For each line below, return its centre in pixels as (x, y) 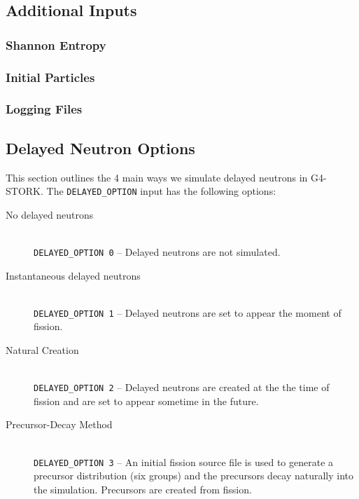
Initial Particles (50, 77)
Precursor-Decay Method (59, 424)
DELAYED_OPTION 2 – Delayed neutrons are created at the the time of (182, 387)
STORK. (24, 191)
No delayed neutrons (50, 214)
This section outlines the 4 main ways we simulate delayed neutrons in (157, 177)
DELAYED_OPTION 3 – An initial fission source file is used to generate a (184, 462)
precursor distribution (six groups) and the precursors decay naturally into (194, 476)
